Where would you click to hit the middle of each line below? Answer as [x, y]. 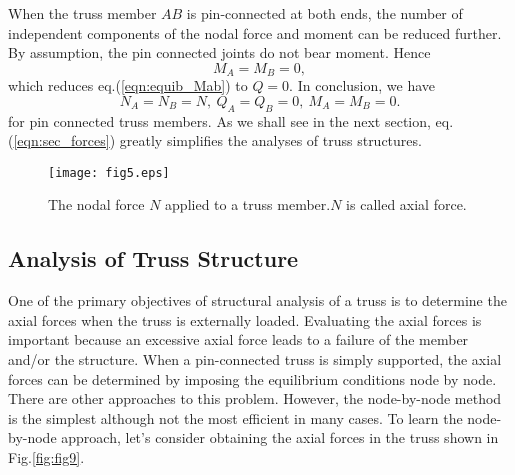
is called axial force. [406, 204]
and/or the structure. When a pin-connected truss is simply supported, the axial [255, 359]
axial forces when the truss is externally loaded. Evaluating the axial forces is [245, 319]
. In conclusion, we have [362, 85]
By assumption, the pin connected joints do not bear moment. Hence [219, 52]
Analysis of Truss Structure [153, 258]
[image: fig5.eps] [109, 172]
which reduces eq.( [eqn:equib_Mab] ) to [128, 85]
